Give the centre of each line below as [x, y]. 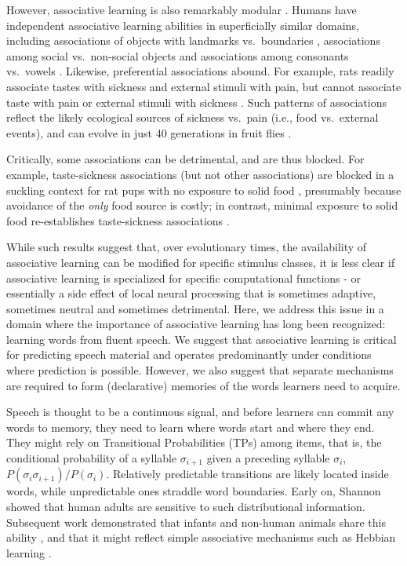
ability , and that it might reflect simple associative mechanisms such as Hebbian [201, 537]
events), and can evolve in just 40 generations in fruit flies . [149, 132]
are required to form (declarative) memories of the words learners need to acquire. [203, 385]
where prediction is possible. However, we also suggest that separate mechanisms [200, 370]
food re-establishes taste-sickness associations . [118, 220]
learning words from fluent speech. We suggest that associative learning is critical [202, 339]
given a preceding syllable [268, 458]
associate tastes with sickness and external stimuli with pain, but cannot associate [204, 86]
